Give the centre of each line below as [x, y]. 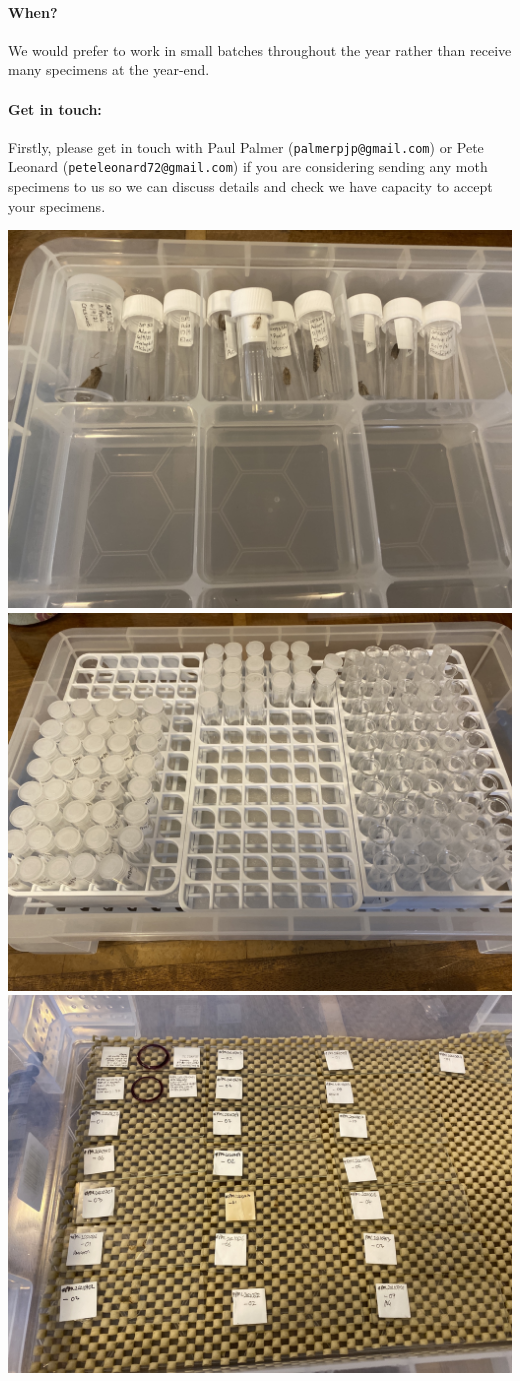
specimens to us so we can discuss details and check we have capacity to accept [250, 186]
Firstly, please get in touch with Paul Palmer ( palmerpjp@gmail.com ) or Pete [246, 146]
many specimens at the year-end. [109, 69]
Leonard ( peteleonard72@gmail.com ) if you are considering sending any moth [248, 166]
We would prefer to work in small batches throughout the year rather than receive [260, 49]
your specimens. [57, 205]
